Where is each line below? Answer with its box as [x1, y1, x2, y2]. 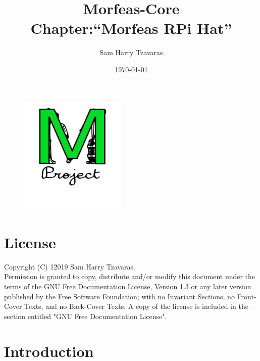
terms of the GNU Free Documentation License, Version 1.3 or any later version [4, 281, 251, 291]
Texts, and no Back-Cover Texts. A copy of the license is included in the [24, 301, 248, 311]
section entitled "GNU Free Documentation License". [4, 310, 167, 321]
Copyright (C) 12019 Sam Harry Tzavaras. [4, 261, 136, 272]
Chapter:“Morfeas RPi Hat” [30, 18, 232, 38]
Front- [237, 291, 256, 301]
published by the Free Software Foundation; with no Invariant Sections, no [4, 291, 235, 301]
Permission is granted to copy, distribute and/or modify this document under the [4, 271, 255, 282]
